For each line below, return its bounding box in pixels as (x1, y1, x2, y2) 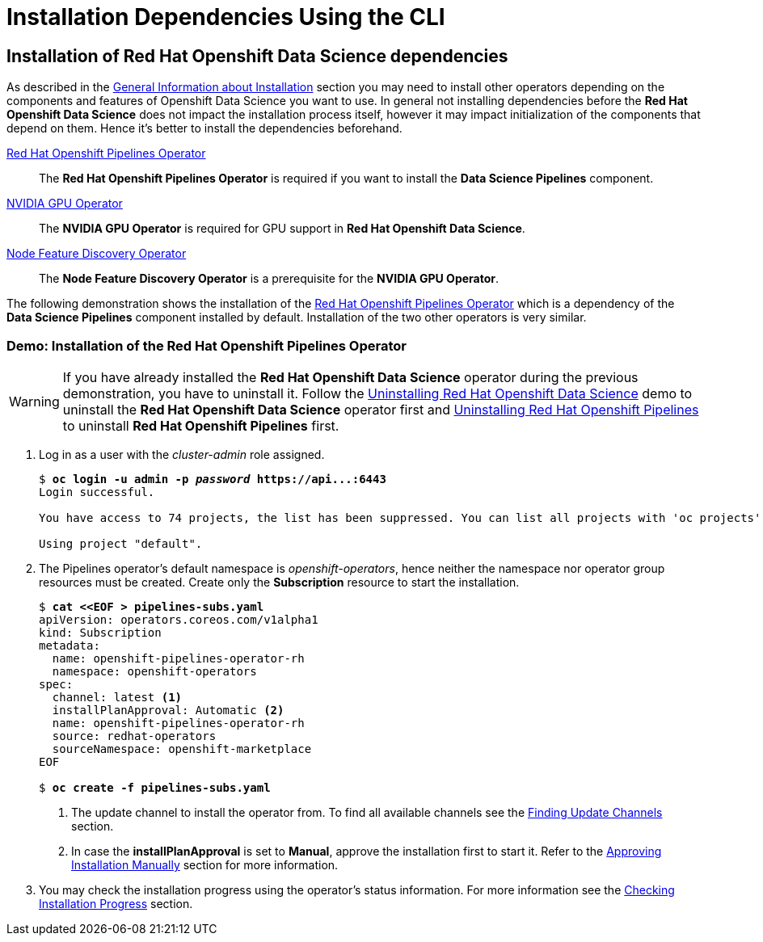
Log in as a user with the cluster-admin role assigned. (39, 447, 325, 461)
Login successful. (39, 485, 155, 498)
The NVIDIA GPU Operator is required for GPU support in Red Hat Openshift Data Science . (39, 221, 525, 236)
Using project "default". (39, 536, 203, 550)
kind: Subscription (39, 625, 162, 639)
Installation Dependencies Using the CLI (6, 3, 445, 31)
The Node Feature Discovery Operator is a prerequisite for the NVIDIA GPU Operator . (39, 271, 500, 286)
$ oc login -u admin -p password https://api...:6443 (39, 472, 386, 486)
